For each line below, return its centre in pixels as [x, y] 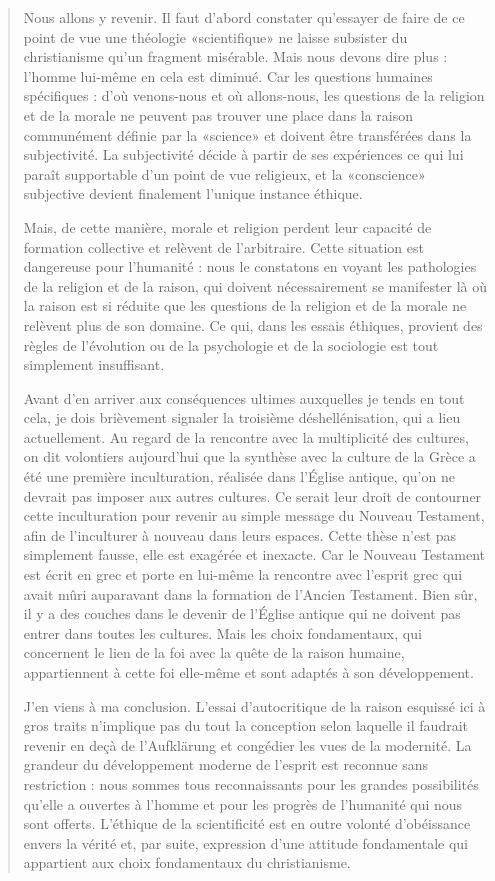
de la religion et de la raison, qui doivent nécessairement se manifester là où [255, 285]
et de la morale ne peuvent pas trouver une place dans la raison [218, 114]
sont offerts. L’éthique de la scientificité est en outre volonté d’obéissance [247, 823]
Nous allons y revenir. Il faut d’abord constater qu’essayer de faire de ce [244, 17]
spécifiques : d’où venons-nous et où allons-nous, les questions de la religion [254, 95]
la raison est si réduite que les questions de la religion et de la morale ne [245, 305]
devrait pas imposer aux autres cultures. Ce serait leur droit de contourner [252, 495]
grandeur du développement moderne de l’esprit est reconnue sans [225, 764]
